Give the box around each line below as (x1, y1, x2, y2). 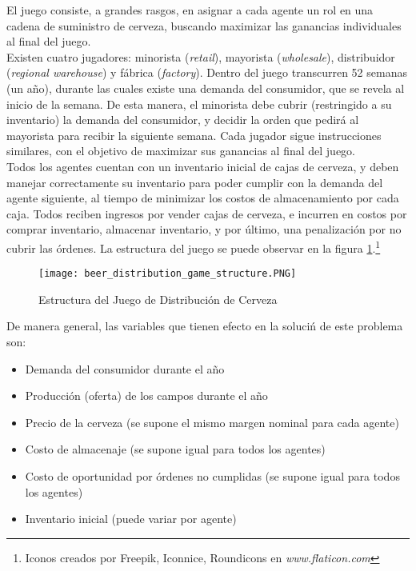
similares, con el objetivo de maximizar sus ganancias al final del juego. (6, 142, 356, 159)
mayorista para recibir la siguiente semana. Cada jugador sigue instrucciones (6, 126, 382, 143)
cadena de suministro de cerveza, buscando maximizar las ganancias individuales (6, 17, 402, 34)
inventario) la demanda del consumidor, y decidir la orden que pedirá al (6, 111, 359, 128)
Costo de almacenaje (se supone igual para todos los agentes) (25, 441, 326, 457)
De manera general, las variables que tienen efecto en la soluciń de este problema (6, 317, 403, 334)
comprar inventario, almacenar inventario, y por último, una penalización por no (6, 221, 402, 238)
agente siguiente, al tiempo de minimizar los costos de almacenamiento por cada (6, 190, 399, 206)
